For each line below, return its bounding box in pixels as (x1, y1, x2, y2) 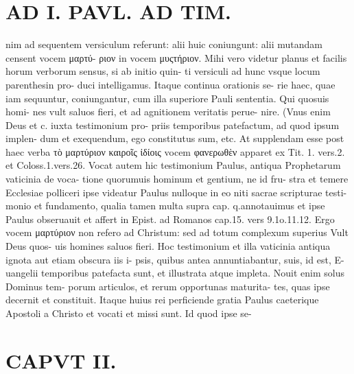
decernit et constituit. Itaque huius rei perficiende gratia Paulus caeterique (5, 292, 319, 307)
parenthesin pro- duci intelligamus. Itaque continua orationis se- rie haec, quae (5, 77, 335, 91)
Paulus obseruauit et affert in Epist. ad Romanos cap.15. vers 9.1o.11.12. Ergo (5, 211, 335, 226)
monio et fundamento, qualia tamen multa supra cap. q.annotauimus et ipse (5, 198, 325, 213)
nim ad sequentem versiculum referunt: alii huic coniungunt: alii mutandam (5, 37, 322, 51)
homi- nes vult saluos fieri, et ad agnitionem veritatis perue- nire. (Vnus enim (5, 104, 331, 119)
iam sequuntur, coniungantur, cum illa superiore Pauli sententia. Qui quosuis (5, 91, 329, 105)
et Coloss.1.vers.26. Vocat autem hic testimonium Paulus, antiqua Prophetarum (5, 158, 341, 172)
